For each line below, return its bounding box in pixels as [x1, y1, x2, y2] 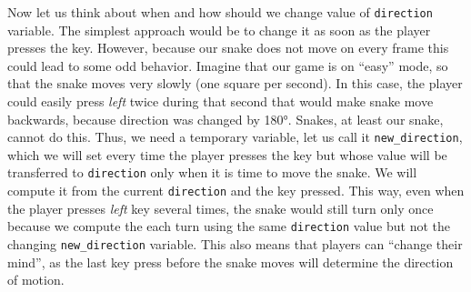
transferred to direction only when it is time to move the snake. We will [7, 163, 417, 182]
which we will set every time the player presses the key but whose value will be [7, 145, 447, 164]
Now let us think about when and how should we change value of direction [7, 3, 433, 21]
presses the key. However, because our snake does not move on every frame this [7, 38, 449, 57]
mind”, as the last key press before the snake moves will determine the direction [7, 252, 454, 271]
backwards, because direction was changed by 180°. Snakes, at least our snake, [7, 109, 444, 128]
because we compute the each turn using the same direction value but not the [7, 216, 450, 236]
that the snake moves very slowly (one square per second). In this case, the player [7, 74, 463, 93]
